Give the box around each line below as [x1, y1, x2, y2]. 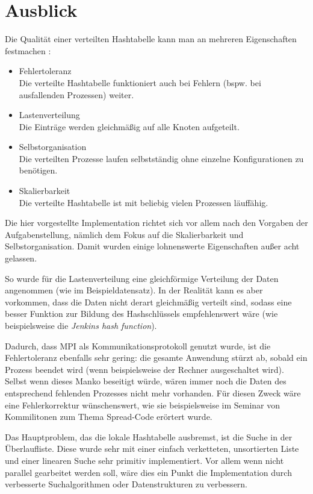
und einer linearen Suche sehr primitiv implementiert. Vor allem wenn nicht [5, 454, 284, 466]
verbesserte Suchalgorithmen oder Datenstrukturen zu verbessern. [5, 478, 248, 490]
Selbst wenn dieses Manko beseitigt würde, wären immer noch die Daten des [5, 375, 287, 387]
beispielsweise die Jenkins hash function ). [5, 319, 157, 331]
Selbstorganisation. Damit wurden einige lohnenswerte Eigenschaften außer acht [5, 240, 300, 252]
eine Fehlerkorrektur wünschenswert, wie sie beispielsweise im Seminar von [5, 398, 280, 411]
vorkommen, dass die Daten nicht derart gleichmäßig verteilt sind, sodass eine [5, 295, 292, 308]
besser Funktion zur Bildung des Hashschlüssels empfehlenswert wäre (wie [5, 307, 278, 320]
